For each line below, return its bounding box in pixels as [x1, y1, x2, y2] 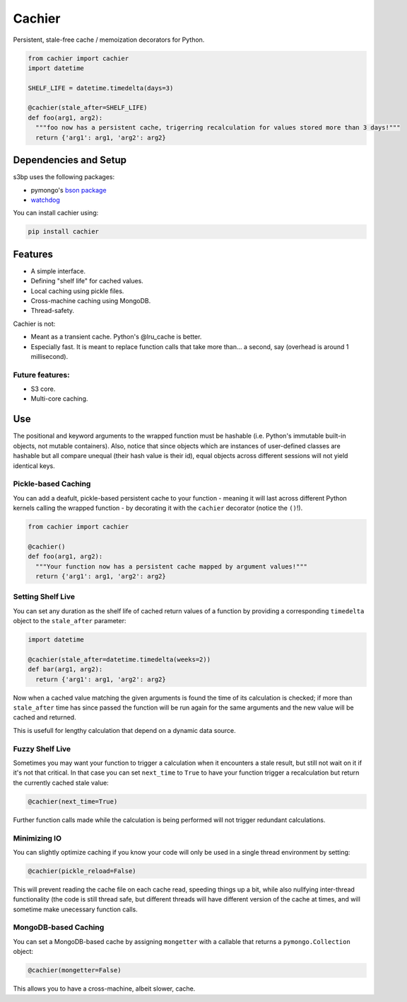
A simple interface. [30, 266, 86, 275]
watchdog [30, 195, 60, 204]
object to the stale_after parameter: [13, 617, 126, 625]
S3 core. [30, 385, 56, 393]
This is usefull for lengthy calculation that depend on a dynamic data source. [13, 726, 236, 734]
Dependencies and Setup [13, 154, 127, 166]
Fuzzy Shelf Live [13, 744, 71, 753]
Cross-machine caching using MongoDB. [30, 296, 151, 304]
